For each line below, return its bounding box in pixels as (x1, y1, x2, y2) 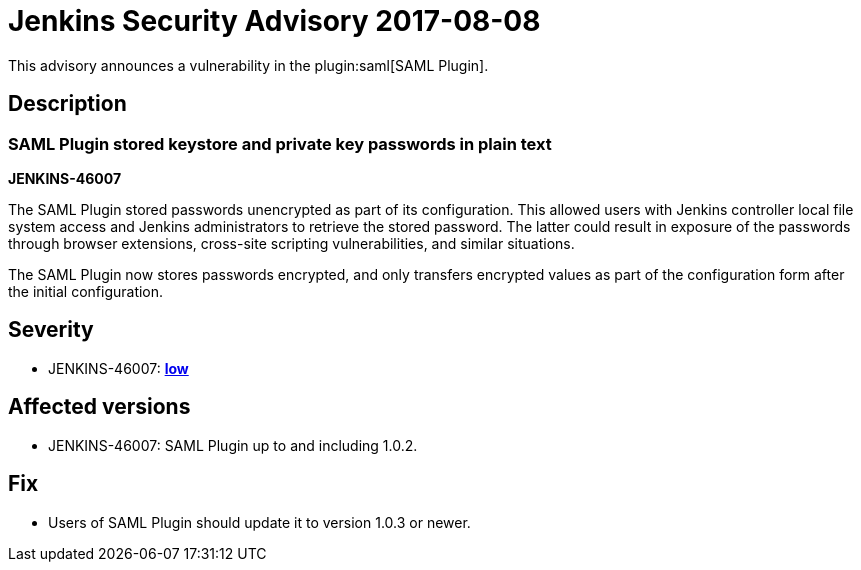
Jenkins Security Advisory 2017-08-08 (8, 4, 541, 38)
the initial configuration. (8, 282, 164, 300)
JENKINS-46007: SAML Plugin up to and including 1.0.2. (48, 436, 418, 454)
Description (8, 91, 127, 117)
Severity (8, 317, 94, 343)
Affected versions (8, 394, 191, 420)
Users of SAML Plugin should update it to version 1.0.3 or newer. (48, 513, 471, 531)
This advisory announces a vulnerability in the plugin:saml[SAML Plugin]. (8, 56, 489, 74)
